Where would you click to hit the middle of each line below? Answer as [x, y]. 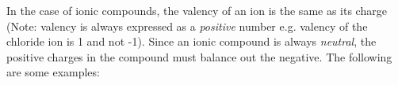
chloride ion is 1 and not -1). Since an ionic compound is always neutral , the [191, 41]
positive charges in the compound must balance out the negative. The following [199, 56]
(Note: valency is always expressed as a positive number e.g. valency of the [187, 26]
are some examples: [53, 72]
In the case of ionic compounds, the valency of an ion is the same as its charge [197, 10]
